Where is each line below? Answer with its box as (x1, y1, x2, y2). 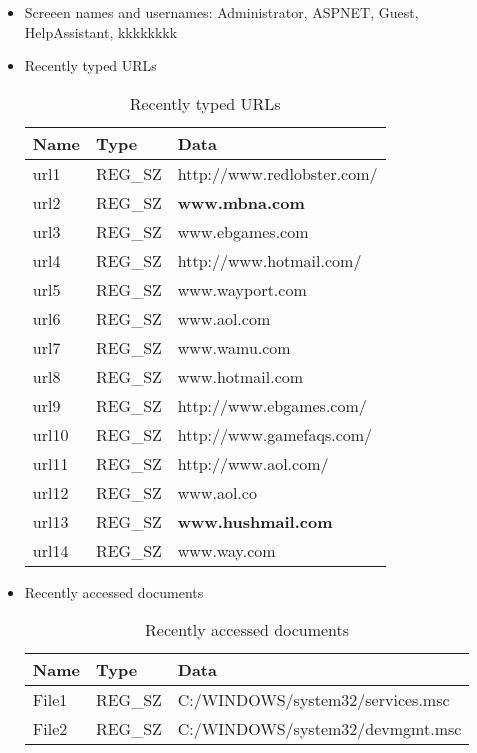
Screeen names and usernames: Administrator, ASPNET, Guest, (24, 2, 419, 22)
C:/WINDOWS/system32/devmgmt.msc (177, 717, 462, 741)
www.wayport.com (177, 277, 307, 301)
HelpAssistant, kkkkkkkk (24, 21, 178, 42)
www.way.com (177, 538, 276, 562)
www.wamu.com (177, 335, 291, 359)
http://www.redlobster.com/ (177, 161, 378, 185)
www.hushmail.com (177, 509, 333, 533)
